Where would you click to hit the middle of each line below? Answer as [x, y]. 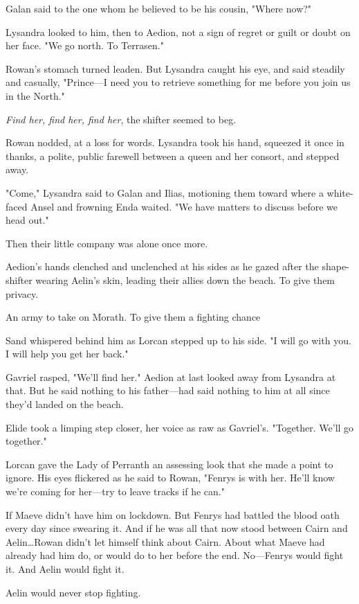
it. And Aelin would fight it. [65, 569]
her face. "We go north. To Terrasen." [85, 45]
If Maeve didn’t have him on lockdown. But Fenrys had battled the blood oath [173, 514]
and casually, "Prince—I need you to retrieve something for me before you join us [178, 82]
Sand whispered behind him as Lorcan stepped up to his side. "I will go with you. [178, 340]
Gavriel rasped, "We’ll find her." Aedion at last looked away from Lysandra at [171, 376]
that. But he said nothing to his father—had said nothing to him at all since [168, 390]
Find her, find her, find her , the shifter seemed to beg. [121, 119]
